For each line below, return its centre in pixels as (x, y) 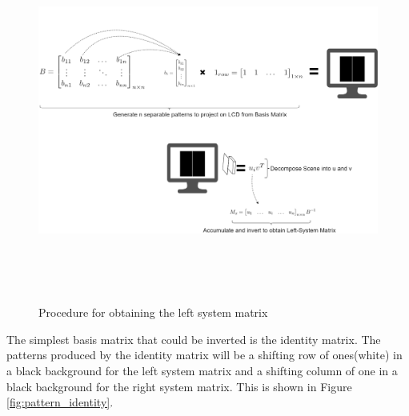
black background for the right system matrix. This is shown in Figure (179, 386)
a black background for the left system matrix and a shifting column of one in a (202, 370)
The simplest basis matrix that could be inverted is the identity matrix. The (194, 339)
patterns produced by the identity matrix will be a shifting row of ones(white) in (204, 355)
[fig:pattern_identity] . (60, 402)
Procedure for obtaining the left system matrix (153, 312)
